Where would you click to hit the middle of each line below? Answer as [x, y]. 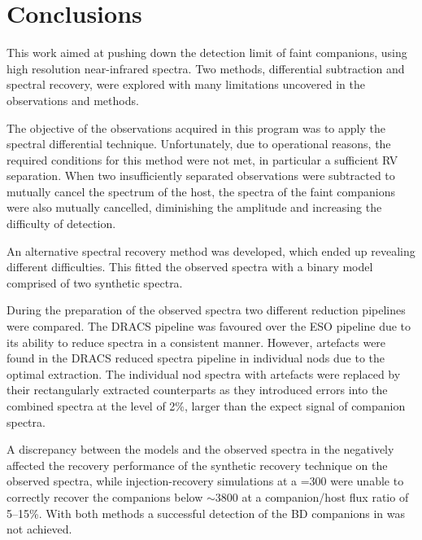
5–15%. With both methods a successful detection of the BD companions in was [206, 513]
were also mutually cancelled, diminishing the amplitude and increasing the [194, 207]
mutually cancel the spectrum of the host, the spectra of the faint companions [201, 191]
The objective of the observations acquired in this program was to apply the [196, 127]
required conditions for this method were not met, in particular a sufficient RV [202, 159]
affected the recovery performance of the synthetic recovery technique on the [197, 465]
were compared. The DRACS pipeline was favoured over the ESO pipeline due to [209, 326]
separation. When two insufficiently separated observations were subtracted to [201, 176]
